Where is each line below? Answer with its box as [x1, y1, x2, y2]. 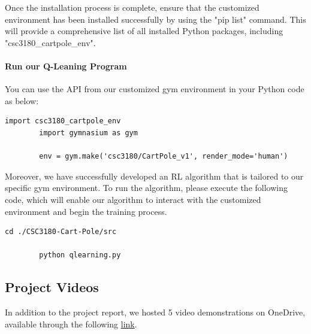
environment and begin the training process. [5, 205, 167, 217]
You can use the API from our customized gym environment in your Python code [5, 83, 304, 95]
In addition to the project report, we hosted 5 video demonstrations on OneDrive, [5, 306, 306, 318]
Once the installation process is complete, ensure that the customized [5, 1, 259, 13]
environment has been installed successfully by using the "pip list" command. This [5, 13, 306, 25]
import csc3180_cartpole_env [5, 117, 121, 126]
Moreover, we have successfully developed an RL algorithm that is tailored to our [5, 169, 304, 182]
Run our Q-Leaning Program [5, 59, 127, 72]
